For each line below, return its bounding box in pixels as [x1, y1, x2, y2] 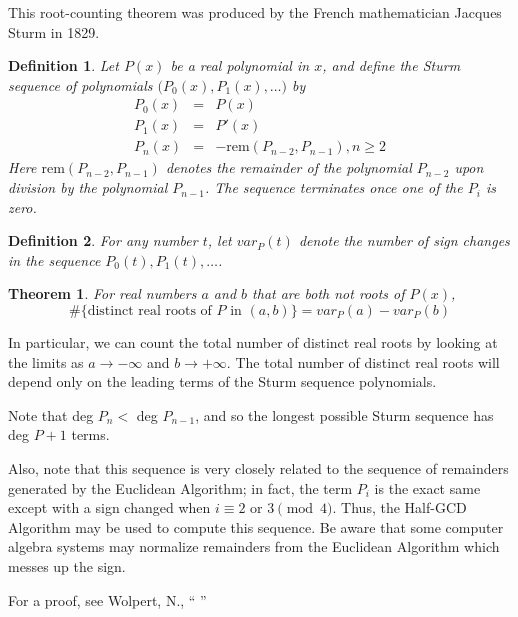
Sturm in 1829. [8, 21, 100, 42]
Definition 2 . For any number [8, 230, 198, 251]
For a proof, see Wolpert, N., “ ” [8, 589, 207, 610]
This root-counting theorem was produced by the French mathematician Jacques [8, 2, 502, 22]
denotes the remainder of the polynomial [165, 157, 412, 178]
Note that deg [8, 404, 94, 425]
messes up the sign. [8, 555, 126, 576]
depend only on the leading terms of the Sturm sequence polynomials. [8, 371, 437, 392]
